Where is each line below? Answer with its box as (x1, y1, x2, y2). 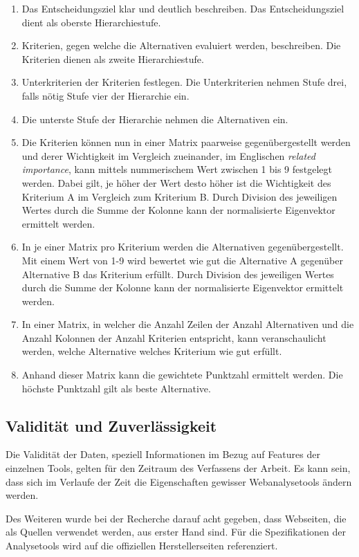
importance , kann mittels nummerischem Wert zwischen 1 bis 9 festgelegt (21, 162, 333, 176)
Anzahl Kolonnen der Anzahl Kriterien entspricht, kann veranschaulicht (21, 330, 326, 345)
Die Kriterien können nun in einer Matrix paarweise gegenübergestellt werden (21, 135, 351, 149)
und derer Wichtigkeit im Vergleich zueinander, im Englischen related (21, 148, 315, 163)
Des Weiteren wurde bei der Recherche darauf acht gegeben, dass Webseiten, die (6, 511, 347, 525)
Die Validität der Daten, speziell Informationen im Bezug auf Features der (6, 447, 320, 462)
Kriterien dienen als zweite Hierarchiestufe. (21, 51, 204, 66)
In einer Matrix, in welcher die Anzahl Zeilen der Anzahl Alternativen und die (21, 317, 354, 331)
